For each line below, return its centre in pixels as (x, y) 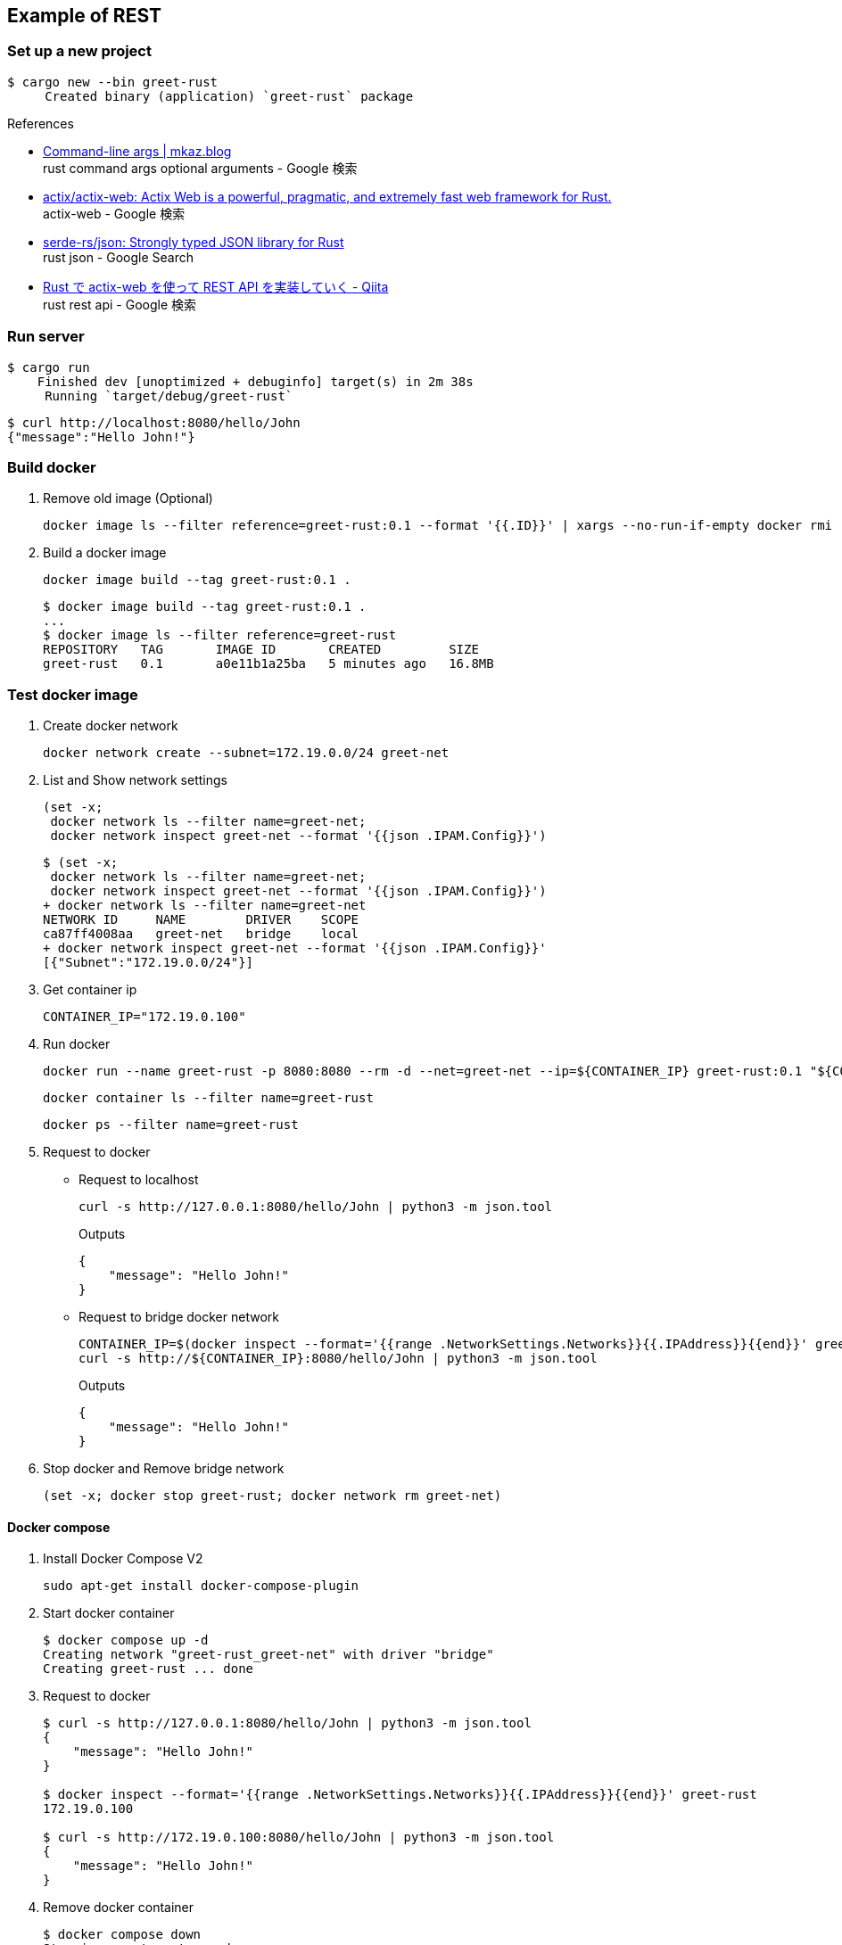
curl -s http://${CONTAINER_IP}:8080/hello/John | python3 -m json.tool (338, 1359)
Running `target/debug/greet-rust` (169, 396)
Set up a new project (79, 51)
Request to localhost (139, 1180)
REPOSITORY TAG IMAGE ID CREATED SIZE (261, 650)
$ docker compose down (122, 1935)
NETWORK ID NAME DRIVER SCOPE (201, 920)
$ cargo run (49, 367)
